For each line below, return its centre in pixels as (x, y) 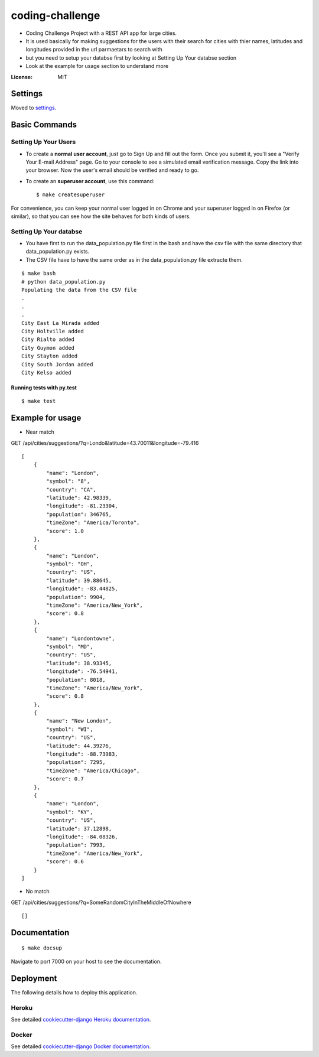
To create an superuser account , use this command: (90, 181)
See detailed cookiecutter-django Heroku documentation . (81, 1019)
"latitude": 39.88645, (79, 580)
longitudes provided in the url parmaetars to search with (94, 50)
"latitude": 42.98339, (79, 497)
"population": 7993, (76, 845)
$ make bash (39, 274)
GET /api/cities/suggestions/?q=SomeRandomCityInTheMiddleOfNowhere (101, 902)
